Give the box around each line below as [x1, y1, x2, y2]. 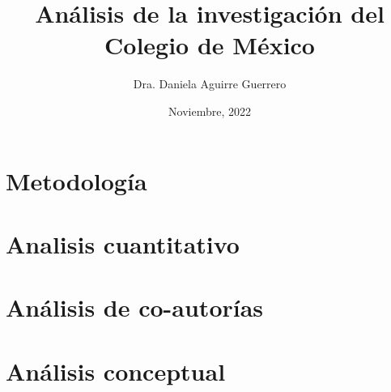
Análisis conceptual [6, 354, 226, 387]
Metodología [6, 164, 147, 197]
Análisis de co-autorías [6, 291, 264, 324]
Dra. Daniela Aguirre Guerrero [133, 75, 287, 92]
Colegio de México [104, 28, 315, 62]
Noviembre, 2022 [168, 102, 251, 119]
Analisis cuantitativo [6, 227, 240, 260]
